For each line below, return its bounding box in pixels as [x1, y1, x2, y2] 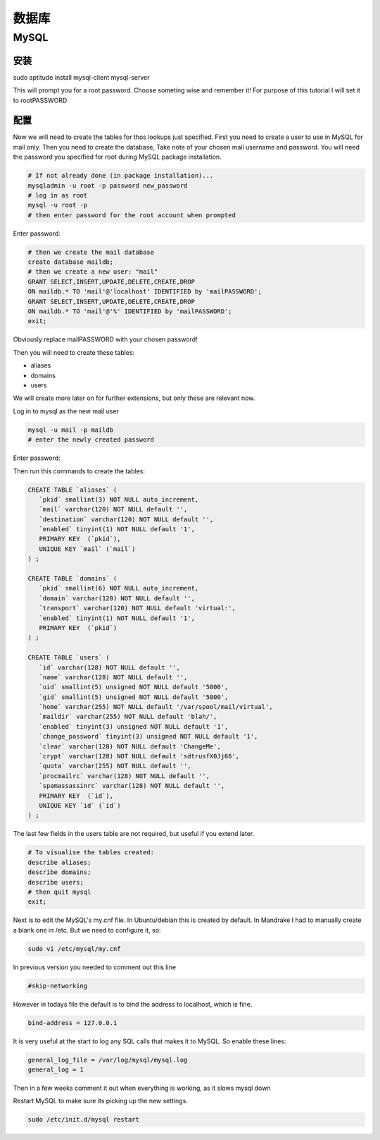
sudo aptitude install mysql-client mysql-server [13, 73, 151, 81]
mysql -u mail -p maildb [27, 425, 114, 434]
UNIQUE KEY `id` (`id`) [39, 801, 121, 809]
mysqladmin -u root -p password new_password [27, 181, 188, 190]
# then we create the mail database [27, 248, 155, 256]
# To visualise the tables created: [27, 849, 155, 856]
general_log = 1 [27, 1065, 84, 1074]
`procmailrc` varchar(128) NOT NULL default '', [39, 772, 210, 780]
